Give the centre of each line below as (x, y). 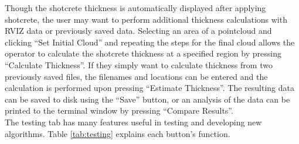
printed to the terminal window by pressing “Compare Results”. (119, 110)
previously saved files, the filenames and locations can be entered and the (136, 76)
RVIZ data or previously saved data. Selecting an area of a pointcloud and (138, 31)
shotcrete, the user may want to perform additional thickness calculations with (146, 19)
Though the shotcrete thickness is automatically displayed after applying (135, 8)
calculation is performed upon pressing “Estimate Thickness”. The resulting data (150, 88)
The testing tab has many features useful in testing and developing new (133, 122)
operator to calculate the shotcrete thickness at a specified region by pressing (143, 53)
